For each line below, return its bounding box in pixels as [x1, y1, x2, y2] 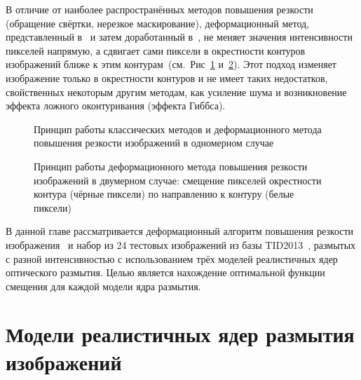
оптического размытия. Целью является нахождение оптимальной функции [6, 265, 325, 280]
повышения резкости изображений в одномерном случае [34, 135, 274, 150]
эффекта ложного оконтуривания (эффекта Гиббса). [6, 98, 226, 113]
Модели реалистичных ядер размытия [6, 320, 355, 348]
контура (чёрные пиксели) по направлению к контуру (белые [34, 186, 294, 201]
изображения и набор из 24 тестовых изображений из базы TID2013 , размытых [6, 237, 356, 252]
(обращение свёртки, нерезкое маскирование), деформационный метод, [6, 15, 310, 30]
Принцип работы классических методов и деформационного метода [34, 121, 322, 136]
